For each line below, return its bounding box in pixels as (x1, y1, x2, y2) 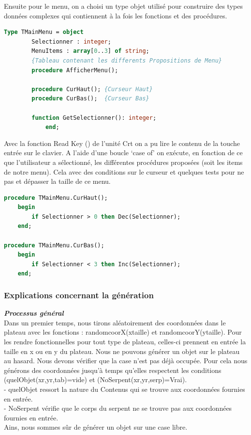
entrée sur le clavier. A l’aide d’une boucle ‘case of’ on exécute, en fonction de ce (4, 147, 243, 158)
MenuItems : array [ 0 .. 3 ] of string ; (31, 48, 149, 55)
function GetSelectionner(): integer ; (31, 114, 157, 121)
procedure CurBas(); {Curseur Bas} (31, 95, 149, 102)
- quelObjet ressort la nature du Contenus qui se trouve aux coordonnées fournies (4, 384, 245, 394)
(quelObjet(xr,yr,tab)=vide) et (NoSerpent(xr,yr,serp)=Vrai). (4, 374, 187, 385)
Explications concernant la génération (4, 289, 154, 301)
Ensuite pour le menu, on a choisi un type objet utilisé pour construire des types (4, 1, 243, 11)
